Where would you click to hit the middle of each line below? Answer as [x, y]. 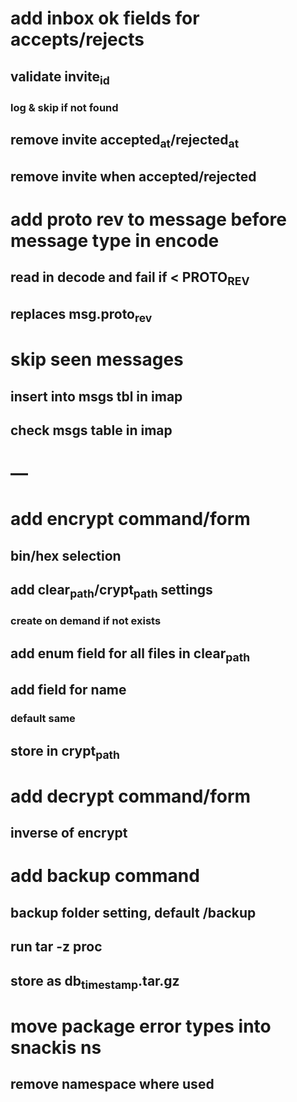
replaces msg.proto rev [81, 315]
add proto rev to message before [148, 219]
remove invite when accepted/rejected [133, 176]
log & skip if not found [64, 107]
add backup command [105, 876]
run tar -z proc [56, 947]
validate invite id [60, 77]
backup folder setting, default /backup [133, 912]
